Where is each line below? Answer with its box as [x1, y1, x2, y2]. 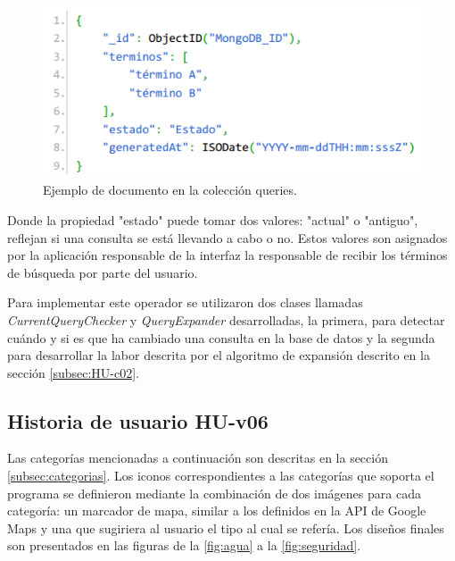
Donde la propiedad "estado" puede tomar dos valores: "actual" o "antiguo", [7, 210, 418, 229]
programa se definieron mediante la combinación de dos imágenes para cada [7, 483, 421, 502]
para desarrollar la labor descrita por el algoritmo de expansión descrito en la [7, 346, 430, 364]
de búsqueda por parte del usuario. [7, 263, 198, 281]
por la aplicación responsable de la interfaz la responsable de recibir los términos [7, 246, 448, 264]
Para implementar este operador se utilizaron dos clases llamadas [7, 293, 363, 312]
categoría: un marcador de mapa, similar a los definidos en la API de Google [7, 501, 426, 520]
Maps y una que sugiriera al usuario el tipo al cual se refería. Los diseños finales [7, 518, 444, 537]
